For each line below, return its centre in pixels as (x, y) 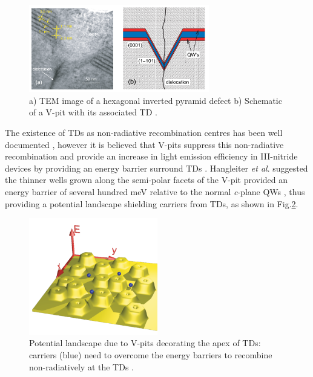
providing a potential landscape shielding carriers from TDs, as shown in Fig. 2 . (152, 203)
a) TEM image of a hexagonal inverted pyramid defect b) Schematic (156, 100)
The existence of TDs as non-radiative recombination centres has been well (144, 133)
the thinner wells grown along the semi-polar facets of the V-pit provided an (147, 180)
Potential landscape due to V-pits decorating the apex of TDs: (145, 343)
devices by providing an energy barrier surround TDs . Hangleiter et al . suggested (156, 168)
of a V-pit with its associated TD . (93, 112)
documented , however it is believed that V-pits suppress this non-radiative (144, 144)
